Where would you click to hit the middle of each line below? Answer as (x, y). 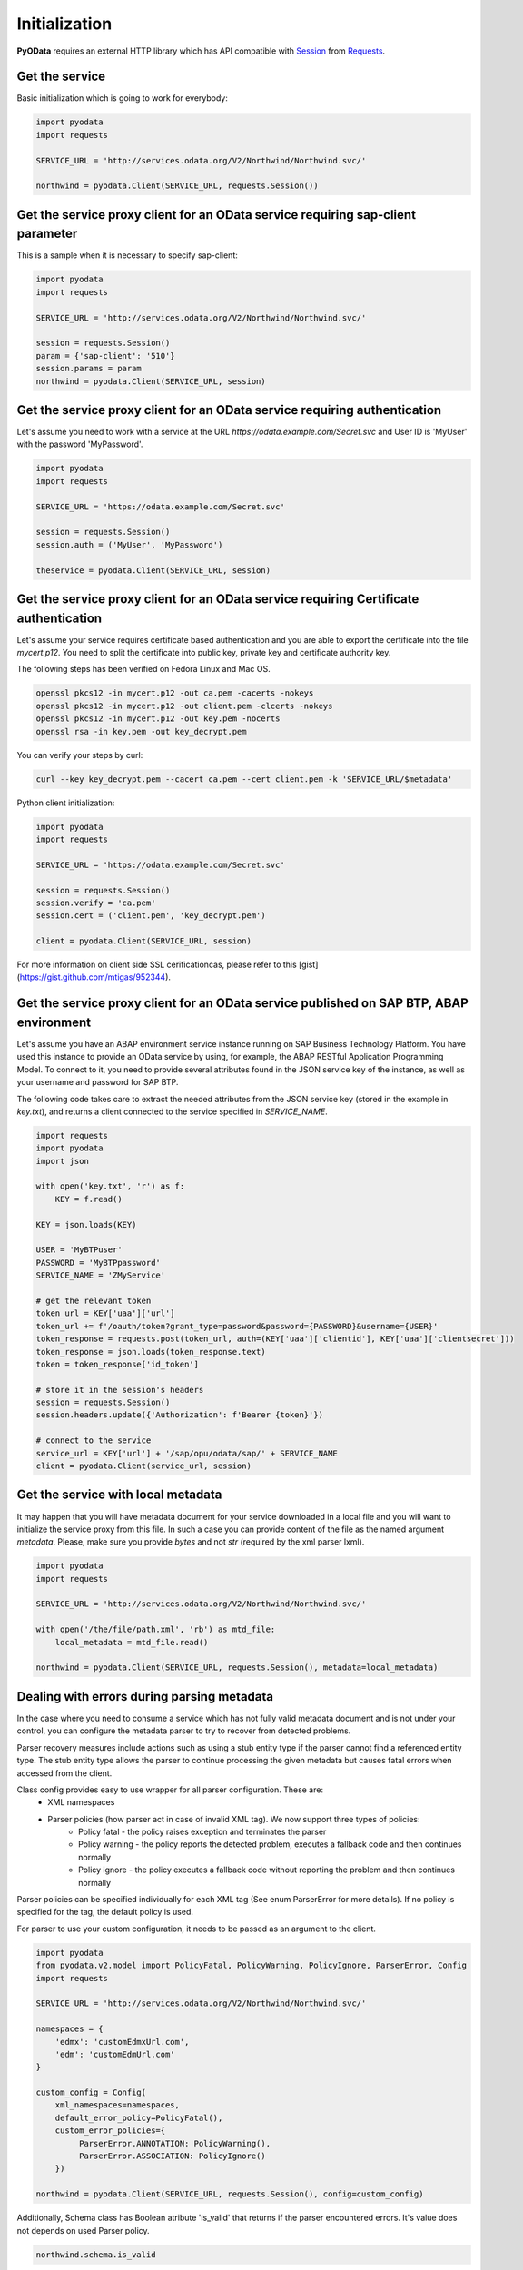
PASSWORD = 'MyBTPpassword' (98, 1263)
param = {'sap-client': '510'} (106, 355)
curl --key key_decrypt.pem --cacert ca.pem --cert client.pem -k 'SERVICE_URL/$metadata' (244, 779)
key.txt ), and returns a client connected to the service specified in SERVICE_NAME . (173, 1111)
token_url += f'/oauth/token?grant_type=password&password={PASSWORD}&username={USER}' (237, 1326)
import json (63, 1161)
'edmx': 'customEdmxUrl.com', (122, 2042)
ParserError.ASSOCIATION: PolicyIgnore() (173, 2156)
